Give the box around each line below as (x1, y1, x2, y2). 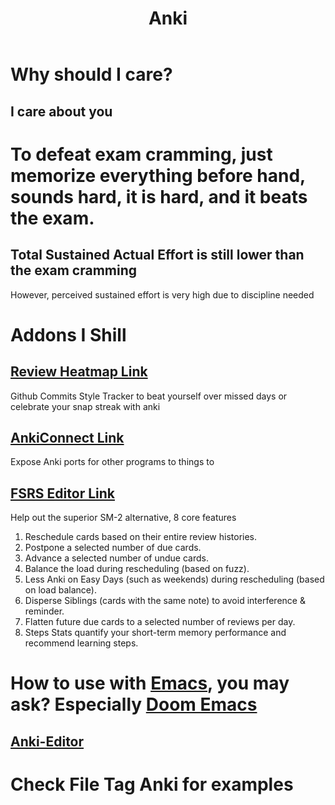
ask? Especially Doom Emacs (10, 693, 258, 716)
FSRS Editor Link (10, 485, 115, 502)
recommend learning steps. (24, 637, 139, 649)
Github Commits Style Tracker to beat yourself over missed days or (10, 390, 288, 402)
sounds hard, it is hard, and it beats (10, 185, 308, 208)
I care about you (10, 103, 113, 120)
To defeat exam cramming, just (10, 143, 273, 166)
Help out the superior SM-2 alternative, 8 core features (10, 512, 237, 524)
